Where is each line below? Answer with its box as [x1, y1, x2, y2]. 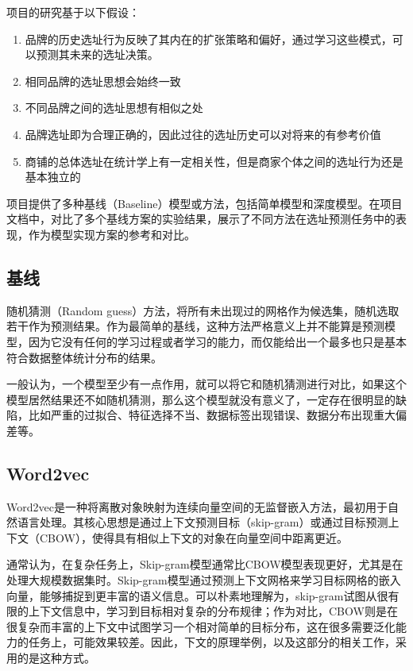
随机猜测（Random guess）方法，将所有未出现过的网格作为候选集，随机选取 [6, 302, 399, 318]
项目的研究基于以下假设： [6, 4, 140, 20]
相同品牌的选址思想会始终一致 [25, 72, 181, 89]
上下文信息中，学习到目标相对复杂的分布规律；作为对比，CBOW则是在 [28, 603, 398, 619]
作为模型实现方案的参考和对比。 [28, 226, 195, 242]
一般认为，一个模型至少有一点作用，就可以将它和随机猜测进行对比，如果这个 [6, 376, 407, 392]
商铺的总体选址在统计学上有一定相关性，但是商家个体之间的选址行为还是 [25, 152, 403, 169]
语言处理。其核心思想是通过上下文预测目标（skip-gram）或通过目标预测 [17, 514, 388, 530]
